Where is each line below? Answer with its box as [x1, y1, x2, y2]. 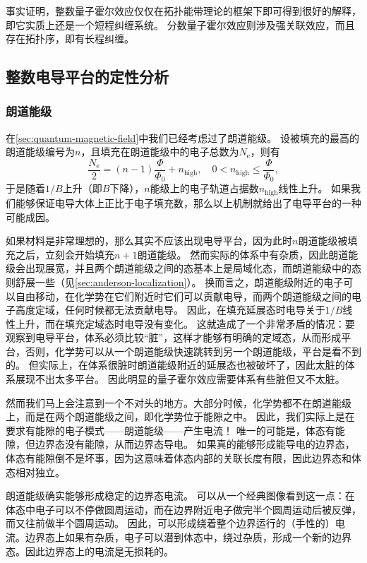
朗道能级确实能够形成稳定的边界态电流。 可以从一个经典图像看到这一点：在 [6, 488, 355, 503]
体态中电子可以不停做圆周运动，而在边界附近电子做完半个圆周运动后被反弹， [6, 502, 361, 516]
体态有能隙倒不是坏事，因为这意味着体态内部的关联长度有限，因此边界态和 [6, 451, 351, 466]
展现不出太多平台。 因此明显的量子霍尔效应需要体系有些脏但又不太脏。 [15, 372, 345, 386]
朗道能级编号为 [6, 144, 75, 159]
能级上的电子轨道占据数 [150, 181, 259, 196]
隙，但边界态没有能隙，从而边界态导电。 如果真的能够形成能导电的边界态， [6, 437, 355, 451]
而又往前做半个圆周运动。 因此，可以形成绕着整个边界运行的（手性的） [6, 516, 335, 531]
